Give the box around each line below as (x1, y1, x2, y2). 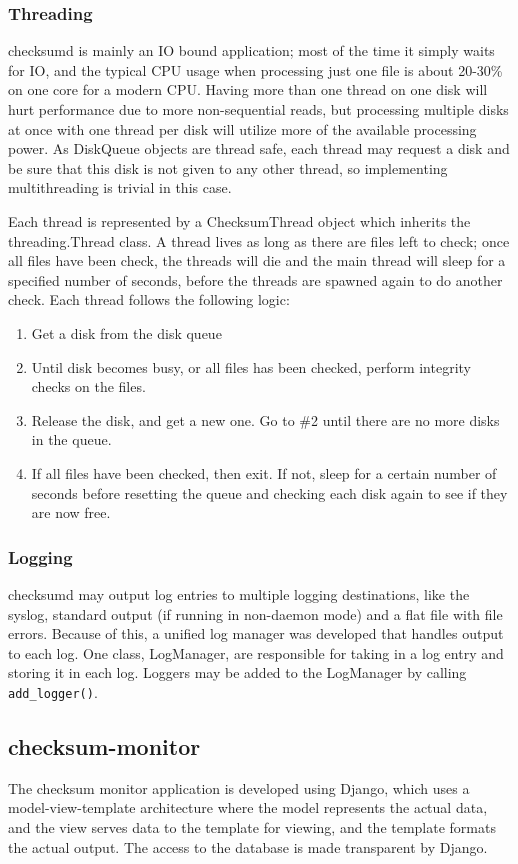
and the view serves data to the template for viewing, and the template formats (8, 816, 496, 837)
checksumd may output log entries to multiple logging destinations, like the (8, 583, 470, 604)
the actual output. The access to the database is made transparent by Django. (8, 836, 488, 857)
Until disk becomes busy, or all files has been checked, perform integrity (31, 356, 471, 377)
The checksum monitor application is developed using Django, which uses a (8, 777, 470, 798)
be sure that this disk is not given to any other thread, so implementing (8, 157, 448, 178)
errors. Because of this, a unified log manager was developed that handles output (8, 623, 504, 644)
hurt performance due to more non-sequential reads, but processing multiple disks (8, 99, 509, 119)
